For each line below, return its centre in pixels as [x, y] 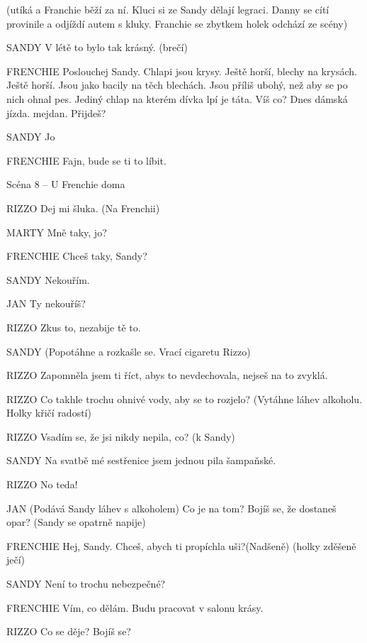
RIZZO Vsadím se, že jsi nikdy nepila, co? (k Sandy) [121, 436]
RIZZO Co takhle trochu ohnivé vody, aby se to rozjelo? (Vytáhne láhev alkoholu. [185, 399]
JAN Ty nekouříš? [46, 303]
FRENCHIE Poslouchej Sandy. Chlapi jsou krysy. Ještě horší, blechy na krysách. [182, 71]
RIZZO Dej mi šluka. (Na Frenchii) [83, 208]
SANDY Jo [31, 137]
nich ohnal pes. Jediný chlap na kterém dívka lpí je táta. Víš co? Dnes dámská [177, 98]
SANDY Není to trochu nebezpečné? [86, 584]
